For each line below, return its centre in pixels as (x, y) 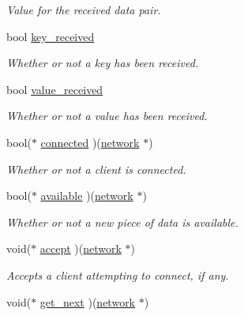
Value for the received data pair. (84, 9)
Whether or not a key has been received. (103, 63)
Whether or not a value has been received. (107, 116)
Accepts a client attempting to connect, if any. (118, 275)
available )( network (87, 196)
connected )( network (90, 142)
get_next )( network (88, 301)
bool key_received (51, 36)
